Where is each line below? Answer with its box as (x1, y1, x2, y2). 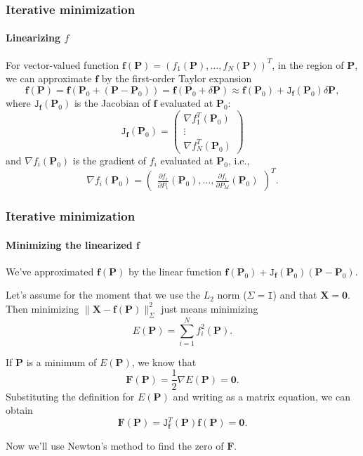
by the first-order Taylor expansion (101, 71, 252, 86)
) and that (272, 287, 317, 302)
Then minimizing (6, 301, 79, 315)
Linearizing (6, 30, 61, 45)
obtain (6, 403, 33, 417)
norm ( (217, 287, 247, 302)
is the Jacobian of (74, 96, 150, 110)
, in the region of (272, 57, 344, 72)
